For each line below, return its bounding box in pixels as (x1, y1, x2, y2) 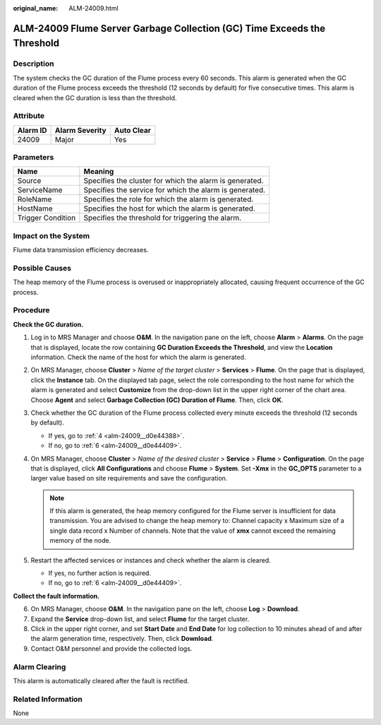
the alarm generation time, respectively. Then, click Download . (30, 635, 214, 643)
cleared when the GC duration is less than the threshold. (13, 93, 177, 102)
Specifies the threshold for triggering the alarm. (83, 213, 242, 223)
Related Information (13, 694, 83, 704)
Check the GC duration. (13, 320, 84, 329)
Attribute (13, 111, 45, 121)
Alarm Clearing (13, 661, 66, 671)
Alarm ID (17, 125, 47, 135)
